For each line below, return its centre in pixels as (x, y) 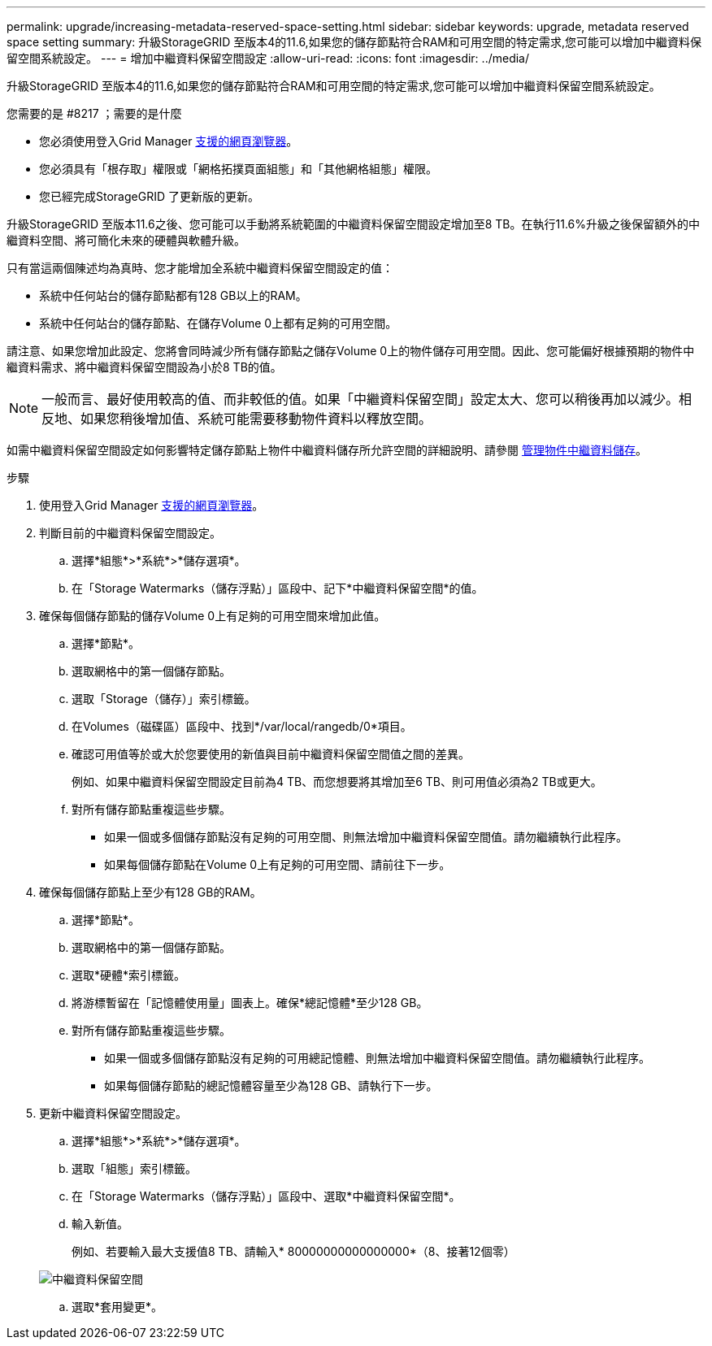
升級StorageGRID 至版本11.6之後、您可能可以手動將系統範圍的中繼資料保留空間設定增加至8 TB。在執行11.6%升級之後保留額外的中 (353, 224)
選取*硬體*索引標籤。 (129, 975)
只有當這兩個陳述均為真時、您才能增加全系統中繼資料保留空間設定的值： (200, 268)
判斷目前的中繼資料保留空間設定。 (130, 533)
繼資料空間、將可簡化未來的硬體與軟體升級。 (126, 240)
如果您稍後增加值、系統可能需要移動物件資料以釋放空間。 (256, 419)
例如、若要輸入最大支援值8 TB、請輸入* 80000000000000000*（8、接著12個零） (293, 1251)
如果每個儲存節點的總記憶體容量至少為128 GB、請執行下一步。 (271, 1085)
